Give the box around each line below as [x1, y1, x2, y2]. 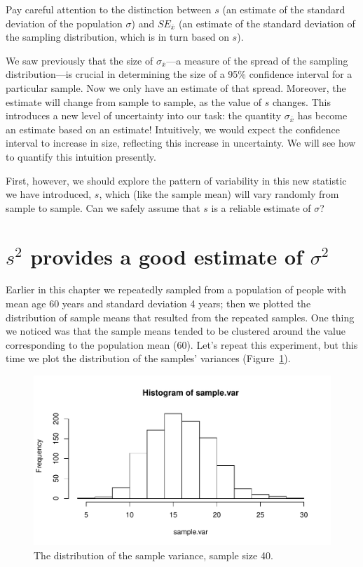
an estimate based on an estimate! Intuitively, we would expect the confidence [6, 121, 340, 136]
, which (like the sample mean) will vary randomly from [99, 187, 339, 201]
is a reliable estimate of [211, 200, 311, 215]
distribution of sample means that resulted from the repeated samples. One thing [6, 309, 355, 324]
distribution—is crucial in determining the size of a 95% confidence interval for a [6, 67, 352, 81]
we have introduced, [6, 187, 92, 201]
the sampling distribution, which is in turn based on [6, 29, 229, 44]
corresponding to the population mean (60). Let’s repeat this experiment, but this [6, 337, 358, 352]
